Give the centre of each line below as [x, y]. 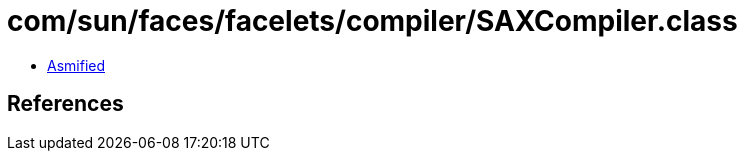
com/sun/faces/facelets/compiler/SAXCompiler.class [372, 21]
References [65, 104]
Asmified [76, 65]
